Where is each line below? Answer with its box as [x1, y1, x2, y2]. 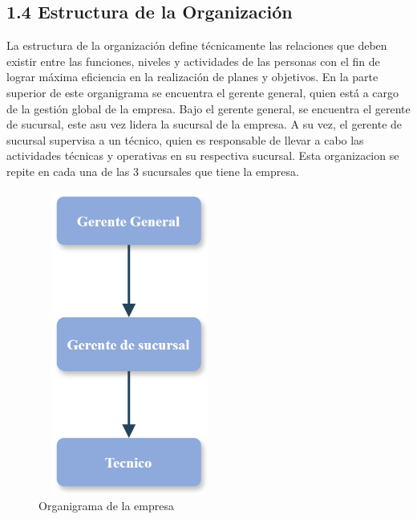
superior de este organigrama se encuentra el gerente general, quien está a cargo [6, 84, 399, 100]
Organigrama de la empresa [38, 497, 174, 514]
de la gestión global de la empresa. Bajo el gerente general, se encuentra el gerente [6, 100, 411, 116]
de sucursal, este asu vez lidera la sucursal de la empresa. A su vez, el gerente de [6, 116, 403, 133]
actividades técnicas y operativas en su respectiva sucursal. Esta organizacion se [6, 147, 399, 164]
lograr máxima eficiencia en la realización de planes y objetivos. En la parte [6, 68, 379, 85]
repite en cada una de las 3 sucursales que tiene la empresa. [6, 162, 299, 179]
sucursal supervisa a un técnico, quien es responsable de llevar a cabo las [6, 131, 364, 148]
